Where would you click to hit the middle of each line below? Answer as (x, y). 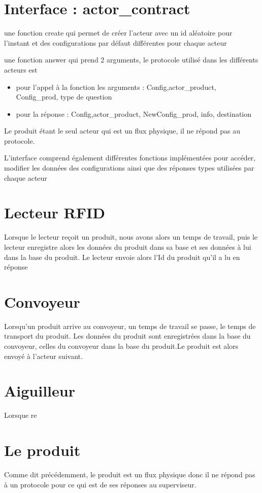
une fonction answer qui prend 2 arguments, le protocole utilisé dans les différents (131, 60)
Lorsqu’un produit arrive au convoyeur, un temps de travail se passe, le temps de (130, 326)
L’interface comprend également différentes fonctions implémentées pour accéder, (130, 158)
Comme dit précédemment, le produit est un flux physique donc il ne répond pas (130, 474)
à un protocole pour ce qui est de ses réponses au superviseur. (100, 484)
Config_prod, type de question (64, 97)
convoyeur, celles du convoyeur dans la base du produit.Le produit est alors (121, 346)
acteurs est (21, 69)
